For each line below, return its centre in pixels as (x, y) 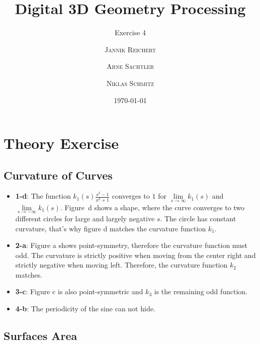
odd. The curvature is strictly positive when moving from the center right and (136, 255)
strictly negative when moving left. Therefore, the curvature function (121, 265)
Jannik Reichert (130, 49)
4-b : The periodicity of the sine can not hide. (85, 309)
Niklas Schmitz (130, 83)
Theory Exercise (61, 143)
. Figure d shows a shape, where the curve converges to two (152, 207)
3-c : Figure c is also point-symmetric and (79, 291)
